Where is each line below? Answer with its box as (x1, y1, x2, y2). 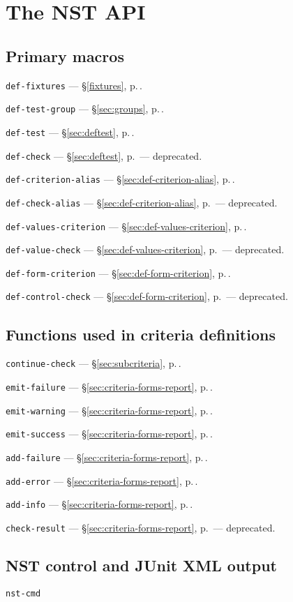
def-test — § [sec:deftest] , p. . (6, 124, 135, 139)
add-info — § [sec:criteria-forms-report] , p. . (6, 497, 193, 511)
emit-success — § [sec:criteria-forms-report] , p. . (6, 426, 213, 441)
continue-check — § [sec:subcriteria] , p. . (6, 356, 181, 370)
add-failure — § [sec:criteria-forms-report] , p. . (6, 449, 208, 464)
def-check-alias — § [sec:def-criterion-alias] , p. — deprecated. (6, 195, 278, 209)
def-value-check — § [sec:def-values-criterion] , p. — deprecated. (6, 242, 285, 257)
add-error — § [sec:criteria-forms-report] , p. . (6, 473, 198, 488)
